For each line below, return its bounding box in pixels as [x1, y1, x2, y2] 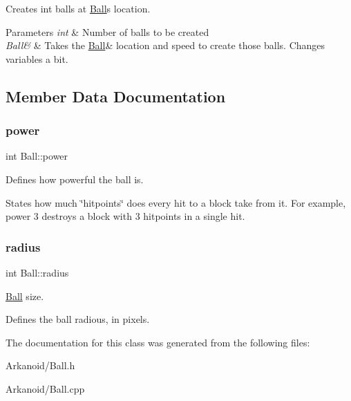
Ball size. [6, 288, 44, 303]
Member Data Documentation [6, 85, 226, 106]
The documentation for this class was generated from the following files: [6, 335, 310, 349]
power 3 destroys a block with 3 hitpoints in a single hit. [6, 209, 245, 223]
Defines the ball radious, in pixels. [6, 312, 150, 326]
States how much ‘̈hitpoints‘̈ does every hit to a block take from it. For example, [6, 195, 346, 209]
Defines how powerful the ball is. [6, 171, 144, 186]
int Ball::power [6, 149, 68, 163]
